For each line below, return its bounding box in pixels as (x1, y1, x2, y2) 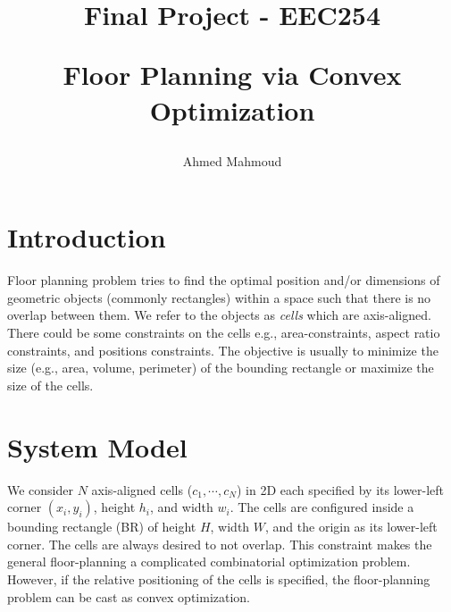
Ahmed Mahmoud (182, 151, 282, 170)
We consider (7, 480, 74, 499)
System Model (7, 428, 188, 465)
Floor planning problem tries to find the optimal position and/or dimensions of (7, 271, 440, 289)
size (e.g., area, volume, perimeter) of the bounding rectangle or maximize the (7, 358, 434, 377)
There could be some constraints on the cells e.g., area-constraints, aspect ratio (7, 323, 440, 342)
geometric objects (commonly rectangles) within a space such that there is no (7, 288, 431, 306)
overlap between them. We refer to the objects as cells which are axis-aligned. (7, 306, 431, 324)
